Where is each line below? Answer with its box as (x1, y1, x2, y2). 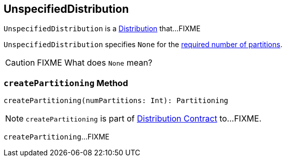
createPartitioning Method (4, 77, 128, 88)
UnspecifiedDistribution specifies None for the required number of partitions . (4, 40, 282, 49)
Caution (5, 57, 35, 68)
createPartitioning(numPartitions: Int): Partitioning (4, 96, 229, 105)
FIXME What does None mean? (37, 57, 153, 68)
